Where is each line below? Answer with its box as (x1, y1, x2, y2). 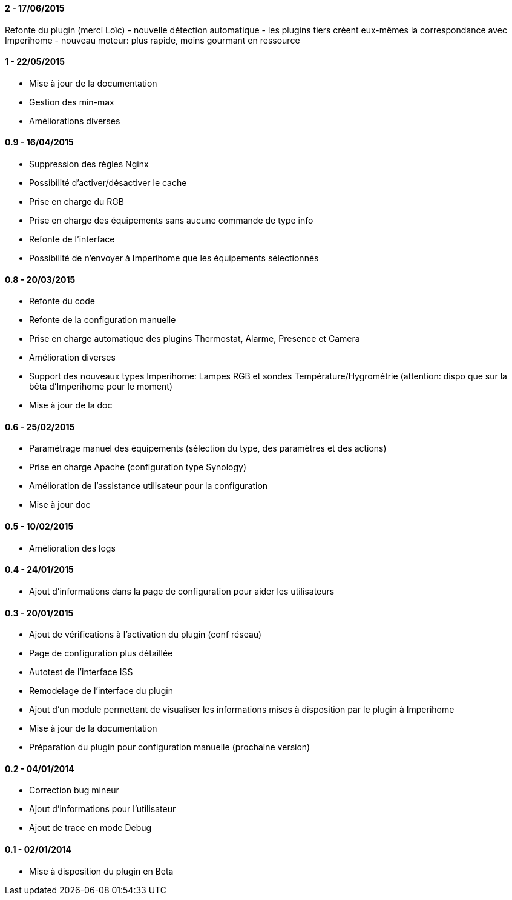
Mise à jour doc (29, 499, 91, 510)
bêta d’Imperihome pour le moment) (29, 381, 172, 392)
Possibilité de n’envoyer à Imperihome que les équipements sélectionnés (29, 253, 319, 264)
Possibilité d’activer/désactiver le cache (29, 178, 187, 188)
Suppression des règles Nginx (29, 159, 149, 170)
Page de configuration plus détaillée (29, 648, 173, 659)
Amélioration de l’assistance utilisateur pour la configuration (29, 481, 268, 492)
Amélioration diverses (29, 352, 116, 363)
